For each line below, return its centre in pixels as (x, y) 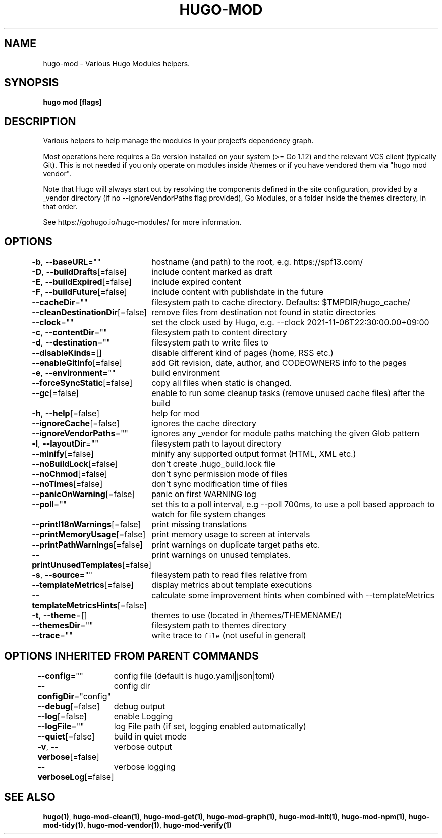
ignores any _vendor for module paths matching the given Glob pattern (286, 434)
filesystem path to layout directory (216, 444)
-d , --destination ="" (71, 343)
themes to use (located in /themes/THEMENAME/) (247, 615)
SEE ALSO (30, 797)
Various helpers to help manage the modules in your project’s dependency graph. (178, 141)
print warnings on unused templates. (221, 555)
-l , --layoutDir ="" (65, 444)
